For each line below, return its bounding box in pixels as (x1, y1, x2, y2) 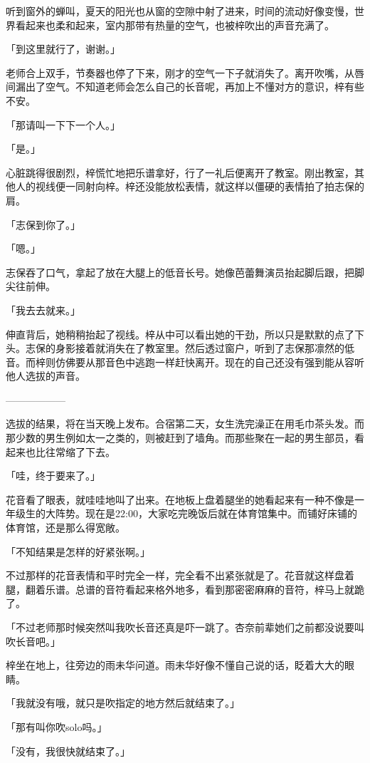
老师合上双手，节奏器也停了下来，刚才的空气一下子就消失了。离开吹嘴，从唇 (6, 65, 364, 80)
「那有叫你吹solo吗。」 (6, 719, 107, 734)
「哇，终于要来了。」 (6, 468, 100, 483)
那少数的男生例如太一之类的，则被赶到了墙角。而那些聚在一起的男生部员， (6, 430, 354, 445)
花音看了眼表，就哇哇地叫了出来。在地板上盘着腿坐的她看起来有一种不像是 (6, 492, 354, 507)
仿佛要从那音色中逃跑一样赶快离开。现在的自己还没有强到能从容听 (55, 354, 364, 369)
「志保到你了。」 (6, 217, 80, 232)
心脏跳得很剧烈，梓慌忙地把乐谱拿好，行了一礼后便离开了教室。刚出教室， (6, 165, 354, 180)
